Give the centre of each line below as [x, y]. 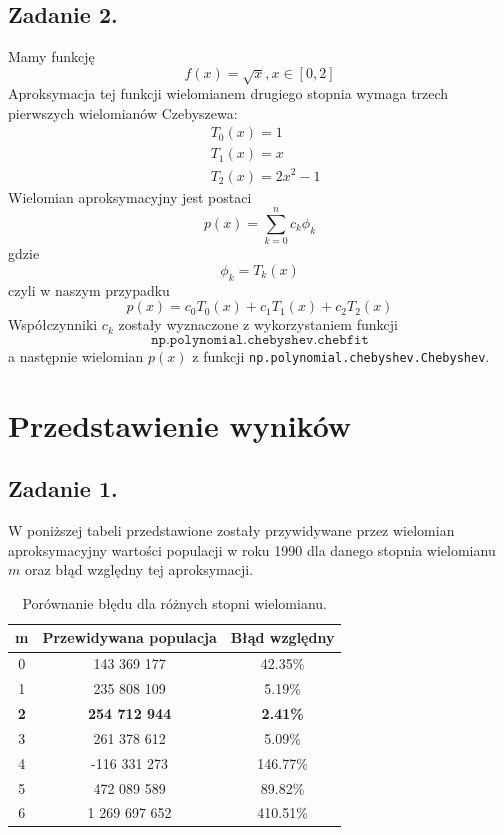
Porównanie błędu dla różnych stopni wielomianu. [174, 602]
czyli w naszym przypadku [89, 289]
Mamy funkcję [51, 56]
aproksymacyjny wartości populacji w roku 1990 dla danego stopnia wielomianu [252, 549]
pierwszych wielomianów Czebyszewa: [123, 112]
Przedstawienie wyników [180, 424]
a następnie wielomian [76, 355]
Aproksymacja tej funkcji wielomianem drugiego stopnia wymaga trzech [228, 93]
